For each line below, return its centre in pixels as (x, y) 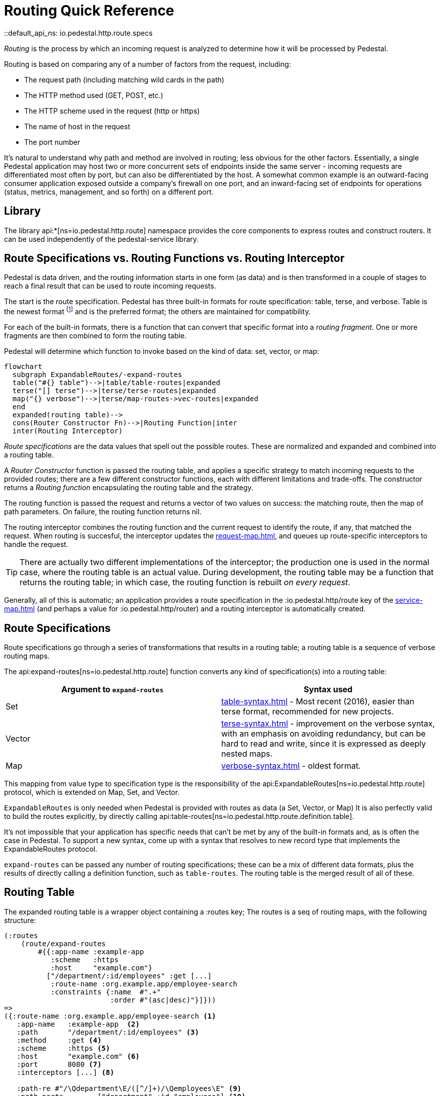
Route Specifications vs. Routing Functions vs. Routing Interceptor (174, 258)
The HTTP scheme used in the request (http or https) (112, 111)
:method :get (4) (59, 1040)
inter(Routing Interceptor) (68, 431)
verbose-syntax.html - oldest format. (291, 765)
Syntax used (328, 689)
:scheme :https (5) (63, 1048)
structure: (20, 920)
